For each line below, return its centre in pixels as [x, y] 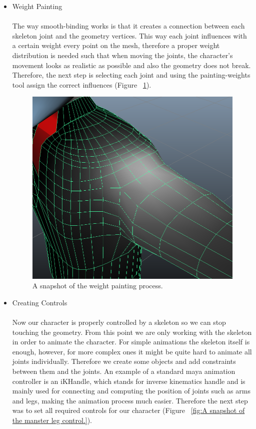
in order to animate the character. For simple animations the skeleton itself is [131, 342]
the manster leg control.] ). [52, 420]
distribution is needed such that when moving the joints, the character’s [122, 55]
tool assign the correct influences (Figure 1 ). [82, 84]
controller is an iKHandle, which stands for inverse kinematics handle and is [129, 381]
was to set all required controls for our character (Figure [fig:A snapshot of [128, 410]
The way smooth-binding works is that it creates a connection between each [128, 26]
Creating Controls [40, 302]
